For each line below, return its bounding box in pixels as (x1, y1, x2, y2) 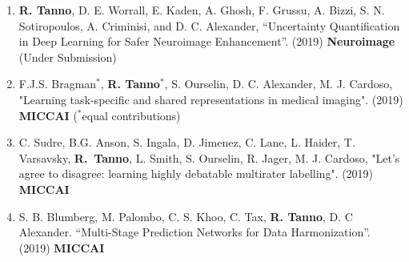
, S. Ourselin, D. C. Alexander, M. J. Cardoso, (164, 75, 393, 92)
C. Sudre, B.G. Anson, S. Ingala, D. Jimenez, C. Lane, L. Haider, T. (18, 134, 355, 151)
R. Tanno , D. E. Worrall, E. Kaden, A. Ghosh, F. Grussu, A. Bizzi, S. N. (18, 2, 385, 18)
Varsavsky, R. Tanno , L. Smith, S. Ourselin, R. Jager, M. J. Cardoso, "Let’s (18, 149, 400, 166)
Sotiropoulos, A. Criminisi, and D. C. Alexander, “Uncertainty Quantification (18, 17, 400, 34)
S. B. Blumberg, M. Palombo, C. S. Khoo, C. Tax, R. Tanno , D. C (18, 208, 353, 224)
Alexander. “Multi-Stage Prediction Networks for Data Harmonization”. (18, 224, 371, 240)
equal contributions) (82, 107, 181, 123)
